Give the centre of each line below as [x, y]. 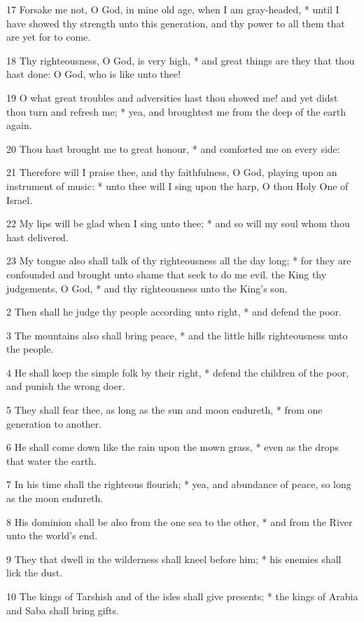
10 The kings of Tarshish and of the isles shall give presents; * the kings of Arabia [182, 596]
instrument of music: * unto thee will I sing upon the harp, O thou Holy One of [177, 185]
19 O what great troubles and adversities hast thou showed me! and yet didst [172, 97]
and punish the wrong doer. [66, 386]
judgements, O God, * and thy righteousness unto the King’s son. [147, 288]
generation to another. [54, 423]
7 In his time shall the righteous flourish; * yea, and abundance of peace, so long [179, 484]
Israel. [20, 200]
